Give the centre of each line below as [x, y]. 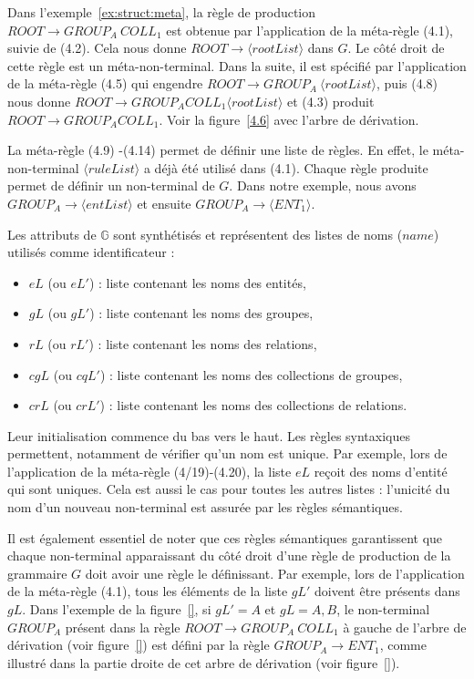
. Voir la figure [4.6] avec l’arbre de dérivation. [289, 119]
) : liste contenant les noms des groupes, [201, 313]
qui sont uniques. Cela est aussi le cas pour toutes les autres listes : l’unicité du [229, 489]
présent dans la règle [123, 627]
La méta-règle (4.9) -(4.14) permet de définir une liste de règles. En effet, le [218, 150]
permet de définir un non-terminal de [111, 185]
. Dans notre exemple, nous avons [323, 185]
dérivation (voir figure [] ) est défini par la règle [139, 645]
